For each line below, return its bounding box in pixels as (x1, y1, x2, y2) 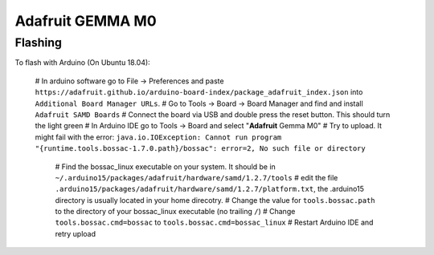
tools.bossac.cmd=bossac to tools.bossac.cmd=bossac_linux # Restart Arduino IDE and (55, 217, 374, 228)
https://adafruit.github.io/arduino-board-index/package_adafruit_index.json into (35, 87, 363, 97)
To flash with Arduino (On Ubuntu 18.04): (14, 58, 150, 67)
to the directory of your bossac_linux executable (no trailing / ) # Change (55, 207, 296, 217)
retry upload (55, 229, 96, 238)
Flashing (14, 35, 62, 50)
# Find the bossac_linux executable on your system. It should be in (55, 161, 276, 172)
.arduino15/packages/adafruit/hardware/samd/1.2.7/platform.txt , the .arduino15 (55, 184, 365, 194)
